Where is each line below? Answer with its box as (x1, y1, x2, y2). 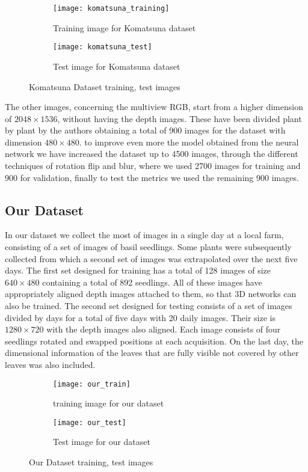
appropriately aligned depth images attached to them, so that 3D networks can (5, 287, 297, 300)
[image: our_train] (53, 379, 131, 388)
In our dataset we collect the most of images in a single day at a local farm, (5, 228, 284, 241)
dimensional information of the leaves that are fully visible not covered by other (5, 346, 299, 359)
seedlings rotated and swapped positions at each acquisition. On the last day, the (5, 334, 304, 347)
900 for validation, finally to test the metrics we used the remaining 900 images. (5, 171, 299, 183)
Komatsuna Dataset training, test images (29, 80, 180, 93)
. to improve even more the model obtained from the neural (79, 135, 299, 148)
